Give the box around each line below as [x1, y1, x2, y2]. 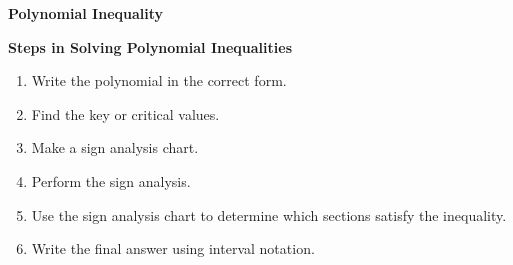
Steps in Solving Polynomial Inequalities [8, 36, 292, 57]
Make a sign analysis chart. [31, 137, 199, 158]
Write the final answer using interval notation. [31, 238, 315, 259]
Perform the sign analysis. [31, 170, 191, 191]
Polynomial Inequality [8, 3, 164, 23]
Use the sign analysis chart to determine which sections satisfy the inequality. [31, 204, 507, 225]
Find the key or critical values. [31, 103, 220, 124]
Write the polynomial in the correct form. [31, 70, 287, 91]
